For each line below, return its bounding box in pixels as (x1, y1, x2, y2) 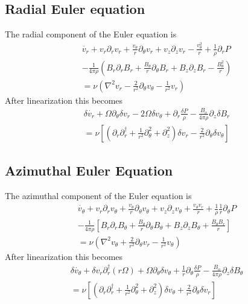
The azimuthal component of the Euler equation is (5, 189, 192, 201)
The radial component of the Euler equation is (5, 28, 177, 40)
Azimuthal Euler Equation (5, 161, 173, 180)
